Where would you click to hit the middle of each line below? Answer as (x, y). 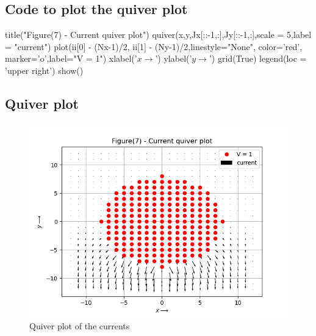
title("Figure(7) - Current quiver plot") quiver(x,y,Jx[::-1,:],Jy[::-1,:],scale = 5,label (158, 35)
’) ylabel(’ (174, 58)
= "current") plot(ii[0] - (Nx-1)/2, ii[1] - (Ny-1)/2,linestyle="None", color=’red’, (154, 46)
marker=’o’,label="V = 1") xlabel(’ (71, 58)
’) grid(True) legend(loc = (258, 58)
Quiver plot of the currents (80, 326)
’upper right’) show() (44, 70)
